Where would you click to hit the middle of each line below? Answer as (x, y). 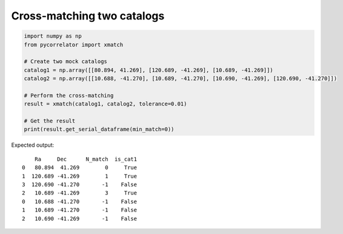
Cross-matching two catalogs (88, 16)
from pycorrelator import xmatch (74, 45)
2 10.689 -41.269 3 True (80, 193)
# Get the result (50, 121)
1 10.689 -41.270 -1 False (80, 210)
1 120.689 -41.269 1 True (80, 176)
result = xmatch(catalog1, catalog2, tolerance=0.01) (105, 104)
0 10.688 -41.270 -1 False (80, 201)
